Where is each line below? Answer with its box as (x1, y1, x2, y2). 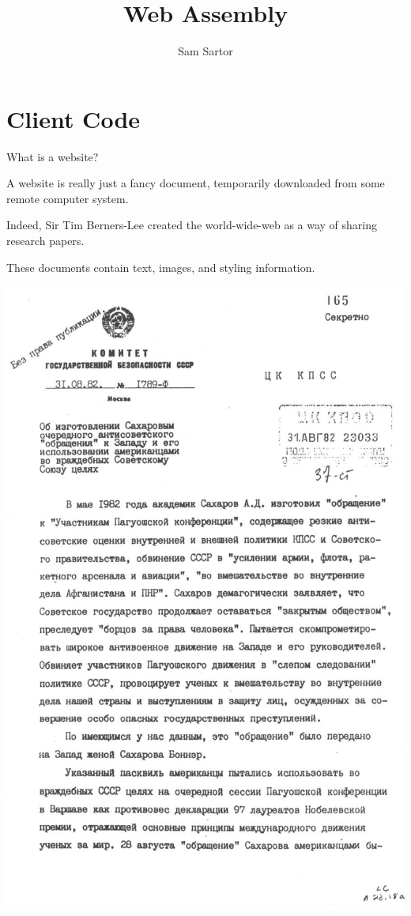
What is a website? (6, 148, 99, 164)
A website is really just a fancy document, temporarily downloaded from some (6, 175, 385, 191)
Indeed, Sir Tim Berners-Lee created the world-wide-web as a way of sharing (6, 217, 378, 233)
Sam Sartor (178, 43, 233, 59)
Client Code (6, 102, 141, 134)
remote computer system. (6, 190, 129, 206)
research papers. (6, 232, 85, 249)
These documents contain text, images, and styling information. (6, 258, 315, 275)
